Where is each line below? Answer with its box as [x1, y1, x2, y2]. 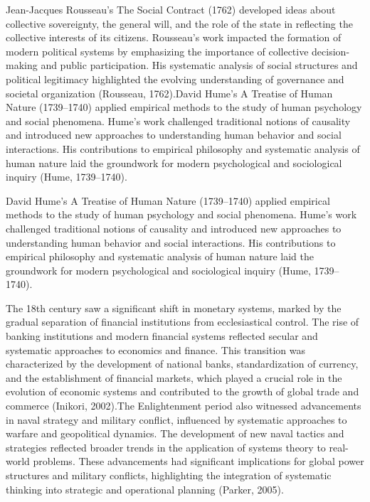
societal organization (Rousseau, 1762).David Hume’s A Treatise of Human [6, 85, 333, 100]
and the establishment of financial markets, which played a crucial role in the [6, 370, 342, 385]
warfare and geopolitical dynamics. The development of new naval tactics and [6, 426, 344, 441]
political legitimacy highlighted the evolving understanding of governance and [6, 71, 344, 86]
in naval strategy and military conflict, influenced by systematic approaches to [6, 412, 347, 427]
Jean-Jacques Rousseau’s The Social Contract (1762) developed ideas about [6, 2, 336, 16]
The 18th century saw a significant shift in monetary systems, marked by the [6, 300, 342, 315]
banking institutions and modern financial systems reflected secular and [6, 329, 318, 343]
